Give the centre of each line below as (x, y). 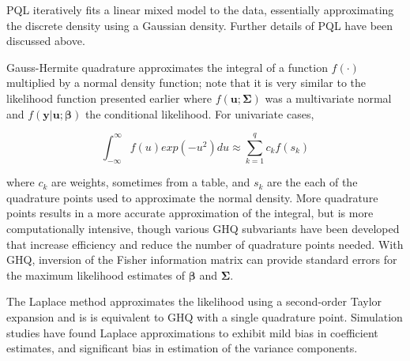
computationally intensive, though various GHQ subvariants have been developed (203, 229)
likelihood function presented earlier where (109, 98)
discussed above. (46, 41)
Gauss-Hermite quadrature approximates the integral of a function (167, 67)
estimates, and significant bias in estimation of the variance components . (182, 348)
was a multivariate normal (328, 98)
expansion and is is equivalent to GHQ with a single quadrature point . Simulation (205, 317)
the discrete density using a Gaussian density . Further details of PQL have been (200, 25)
